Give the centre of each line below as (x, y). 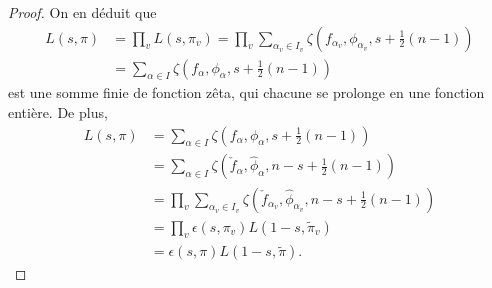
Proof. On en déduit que (82, 12)
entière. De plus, (58, 112)
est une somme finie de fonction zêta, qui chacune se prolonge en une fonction (246, 92)
